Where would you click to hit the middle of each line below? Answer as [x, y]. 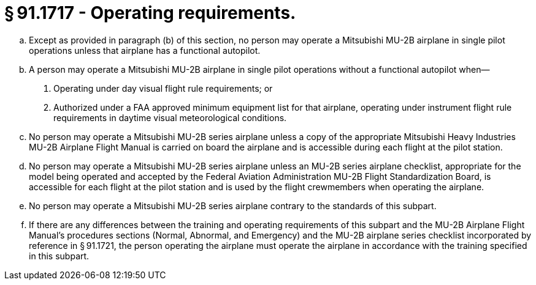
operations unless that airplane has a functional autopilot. [145, 50]
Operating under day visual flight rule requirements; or [163, 88]
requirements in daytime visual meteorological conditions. [170, 117]
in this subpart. [59, 256]
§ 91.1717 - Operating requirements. [150, 13]
